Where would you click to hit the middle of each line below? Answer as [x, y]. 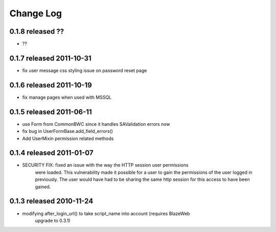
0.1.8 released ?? [37, 31]
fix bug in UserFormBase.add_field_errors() [68, 131]
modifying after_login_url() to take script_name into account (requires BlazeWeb [106, 213]
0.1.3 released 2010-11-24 [51, 201]
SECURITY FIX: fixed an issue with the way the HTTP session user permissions [105, 165]
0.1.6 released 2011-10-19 [51, 85]
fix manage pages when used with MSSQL [67, 97]
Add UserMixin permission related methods [68, 138]
